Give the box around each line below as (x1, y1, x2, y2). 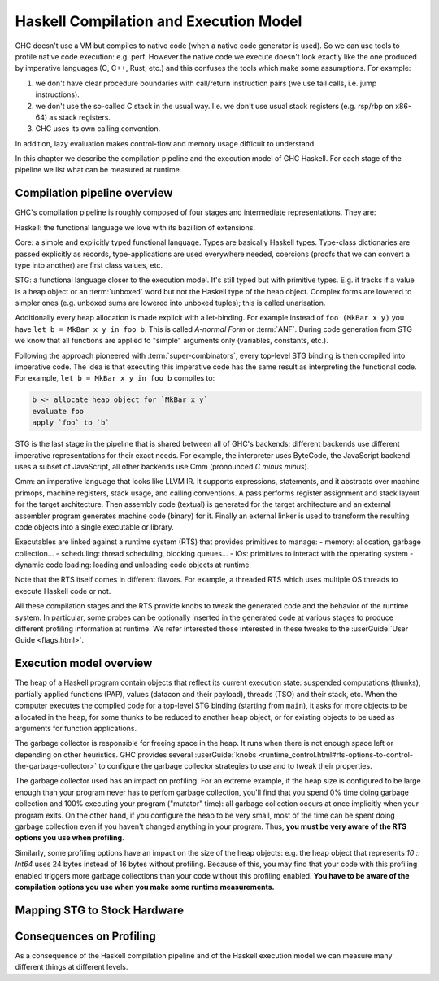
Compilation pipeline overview (15, 186, 173, 200)
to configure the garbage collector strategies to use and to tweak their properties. (98, 761, 373, 771)
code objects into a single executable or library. (15, 521, 174, 532)
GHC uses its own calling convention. (35, 124, 161, 133)
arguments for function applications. (15, 723, 137, 733)
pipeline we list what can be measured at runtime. (15, 165, 182, 175)
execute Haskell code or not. (15, 586, 111, 595)
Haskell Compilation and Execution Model (15, 12, 302, 30)
